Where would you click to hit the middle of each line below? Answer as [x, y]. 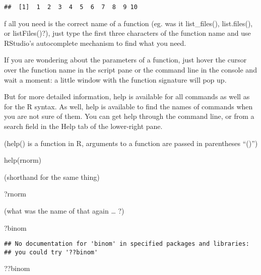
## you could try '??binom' [51, 252]
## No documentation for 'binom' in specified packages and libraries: [127, 244]
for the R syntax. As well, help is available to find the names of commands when [128, 106]
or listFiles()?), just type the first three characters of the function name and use [127, 33]
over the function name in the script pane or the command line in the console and [130, 70]
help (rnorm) [23, 160]
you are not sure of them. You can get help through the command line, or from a [129, 116]
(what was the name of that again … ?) [64, 210]
